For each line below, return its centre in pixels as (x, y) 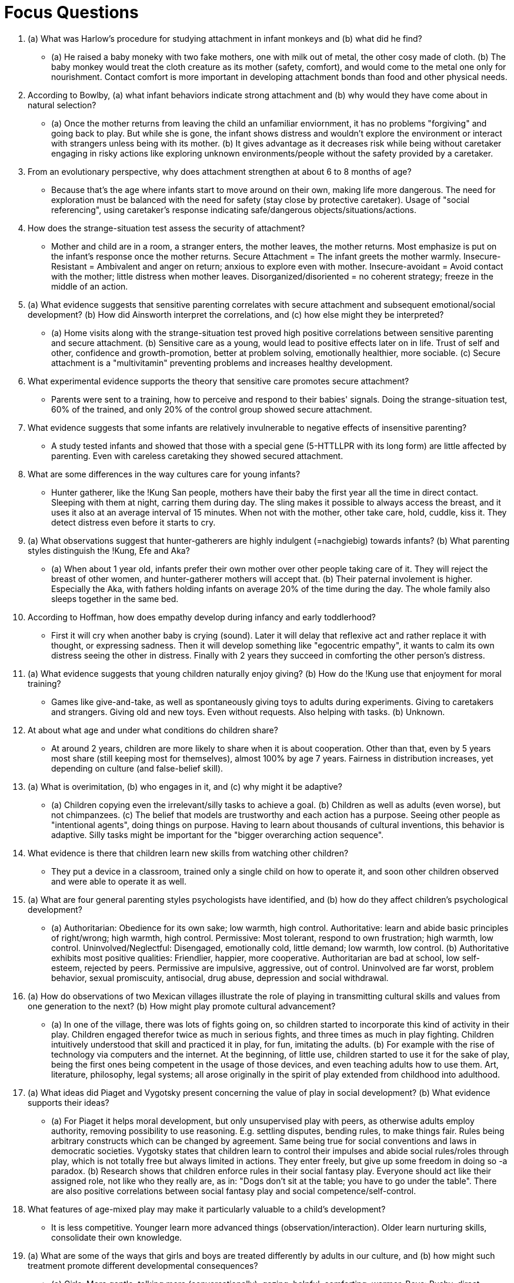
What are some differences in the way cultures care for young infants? (164, 474)
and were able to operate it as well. (119, 881)
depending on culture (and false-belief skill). (137, 768)
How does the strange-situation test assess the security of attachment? (166, 228)
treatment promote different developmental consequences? (143, 1265)
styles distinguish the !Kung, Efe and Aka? (109, 550)
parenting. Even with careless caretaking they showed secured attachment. (197, 456)
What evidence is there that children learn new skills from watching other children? (188, 853)
